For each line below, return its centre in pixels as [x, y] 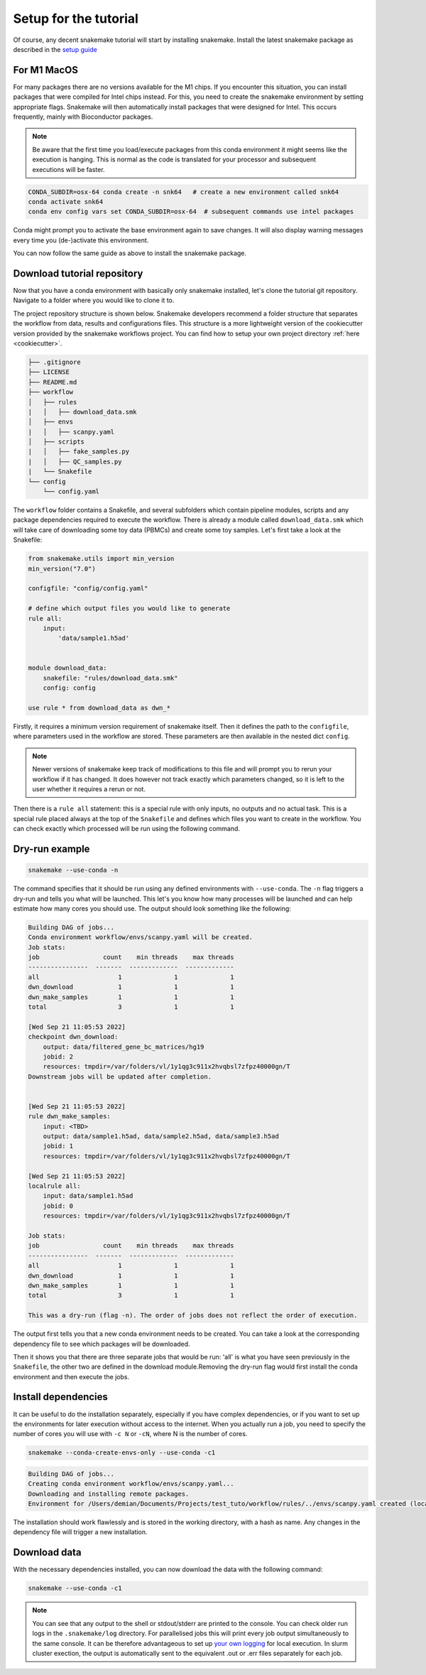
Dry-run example [51, 849]
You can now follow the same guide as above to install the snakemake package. [130, 253]
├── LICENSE [49, 372]
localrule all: [54, 1186]
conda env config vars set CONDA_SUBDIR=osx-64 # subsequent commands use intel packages [191, 212]
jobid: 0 [58, 1206]
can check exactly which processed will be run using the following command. [127, 829]
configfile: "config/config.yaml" [88, 589]
